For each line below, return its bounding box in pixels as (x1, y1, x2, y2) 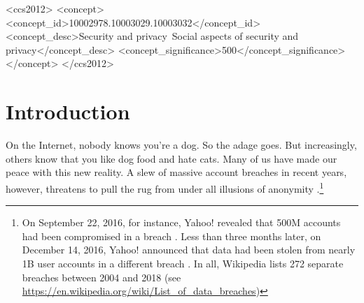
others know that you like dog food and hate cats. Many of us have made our (6, 151, 337, 165)
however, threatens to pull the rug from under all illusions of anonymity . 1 (6, 179, 324, 195)
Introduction (6, 97, 130, 126)
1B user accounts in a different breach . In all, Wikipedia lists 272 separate (22, 256, 344, 270)
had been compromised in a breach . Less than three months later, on (22, 228, 321, 243)
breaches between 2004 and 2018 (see (22, 269, 181, 284)
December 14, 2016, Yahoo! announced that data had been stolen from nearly (22, 242, 356, 257)
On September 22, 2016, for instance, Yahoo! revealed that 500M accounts (22, 215, 341, 230)
